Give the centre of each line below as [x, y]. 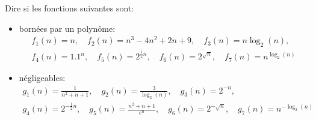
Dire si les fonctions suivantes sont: [70, 8]
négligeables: [42, 78]
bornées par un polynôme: [67, 28]
